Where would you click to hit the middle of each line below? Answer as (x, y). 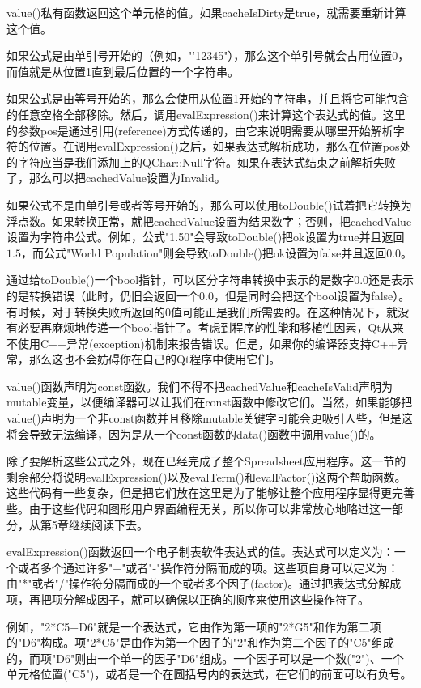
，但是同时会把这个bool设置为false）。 (312, 295)
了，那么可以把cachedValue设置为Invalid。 (116, 178)
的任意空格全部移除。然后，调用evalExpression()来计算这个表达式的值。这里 (206, 114)
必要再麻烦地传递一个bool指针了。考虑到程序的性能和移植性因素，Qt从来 (210, 327)
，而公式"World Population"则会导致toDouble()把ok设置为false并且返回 (204, 252)
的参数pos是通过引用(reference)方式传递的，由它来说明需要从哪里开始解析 (200, 130)
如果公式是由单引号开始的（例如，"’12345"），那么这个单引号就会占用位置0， (208, 55)
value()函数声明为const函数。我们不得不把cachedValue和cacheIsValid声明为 (200, 386)
